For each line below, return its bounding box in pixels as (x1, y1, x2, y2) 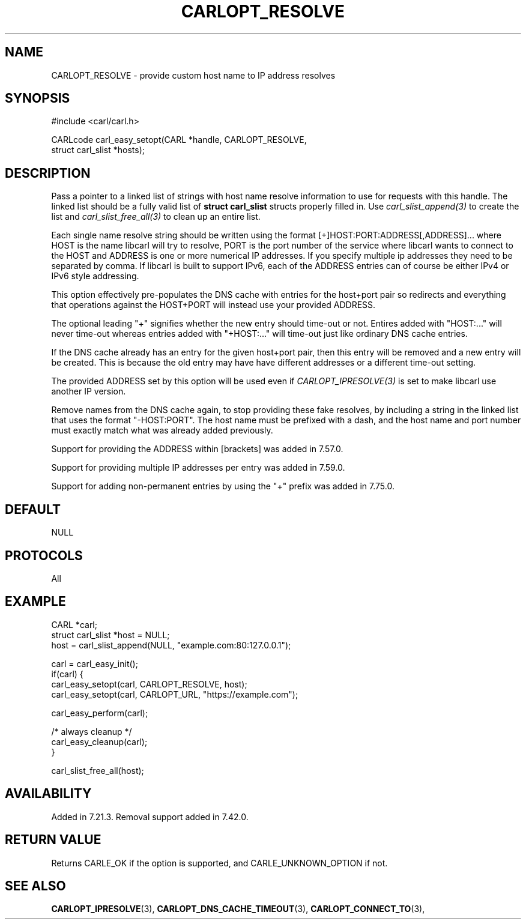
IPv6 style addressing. (51, 271, 139, 282)
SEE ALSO (5, 878, 66, 893)
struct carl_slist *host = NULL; (51, 629, 170, 640)
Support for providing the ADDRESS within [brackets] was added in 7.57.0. (51, 444, 343, 454)
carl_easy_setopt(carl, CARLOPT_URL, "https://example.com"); (51, 689, 298, 699)
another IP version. (51, 386, 126, 397)
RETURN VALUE (5, 832, 101, 848)
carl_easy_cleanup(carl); (51, 736, 148, 747)
